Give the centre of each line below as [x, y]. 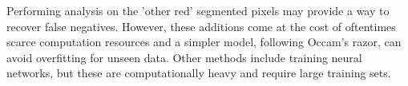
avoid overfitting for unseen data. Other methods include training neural [184, 57]
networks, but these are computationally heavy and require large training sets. [199, 73]
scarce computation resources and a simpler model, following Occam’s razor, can [204, 42]
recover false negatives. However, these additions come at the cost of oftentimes [201, 26]
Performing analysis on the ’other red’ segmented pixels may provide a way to [198, 10]
